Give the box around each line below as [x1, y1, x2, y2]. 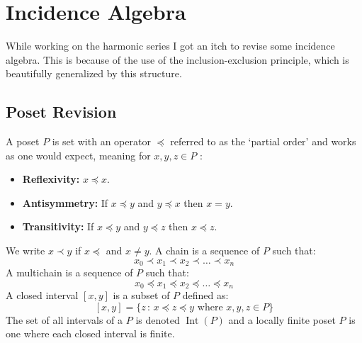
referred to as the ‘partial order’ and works [170, 134, 356, 149]
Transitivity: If [22, 219, 94, 234]
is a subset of [113, 288, 170, 303]
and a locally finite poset [228, 312, 336, 327]
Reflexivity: [22, 171, 80, 186]
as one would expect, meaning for [6, 147, 151, 162]
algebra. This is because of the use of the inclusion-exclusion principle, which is [6, 52, 349, 67]
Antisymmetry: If [22, 195, 108, 210]
